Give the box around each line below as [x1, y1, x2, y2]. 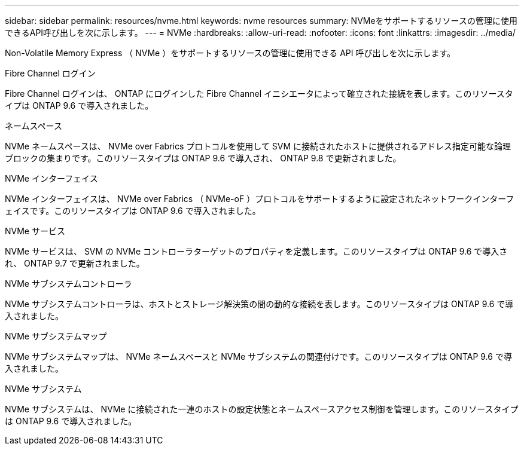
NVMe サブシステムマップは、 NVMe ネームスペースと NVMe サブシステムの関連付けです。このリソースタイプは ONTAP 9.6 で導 [5, 351, 512, 362]
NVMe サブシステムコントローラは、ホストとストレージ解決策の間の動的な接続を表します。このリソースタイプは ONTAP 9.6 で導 [5, 299, 514, 309]
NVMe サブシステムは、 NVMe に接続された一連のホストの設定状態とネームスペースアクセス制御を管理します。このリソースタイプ [5, 404, 519, 414]
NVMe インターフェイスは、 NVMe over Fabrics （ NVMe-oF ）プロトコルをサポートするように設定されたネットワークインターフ [5, 194, 514, 204]
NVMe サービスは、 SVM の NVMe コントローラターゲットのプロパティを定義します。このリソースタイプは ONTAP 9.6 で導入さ [5, 246, 508, 256]
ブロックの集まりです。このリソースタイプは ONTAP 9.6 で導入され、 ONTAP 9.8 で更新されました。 [5, 153, 401, 163]
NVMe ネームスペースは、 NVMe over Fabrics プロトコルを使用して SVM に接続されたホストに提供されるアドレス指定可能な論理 [5, 141, 511, 151]
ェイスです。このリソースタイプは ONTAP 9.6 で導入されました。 [5, 206, 261, 216]
